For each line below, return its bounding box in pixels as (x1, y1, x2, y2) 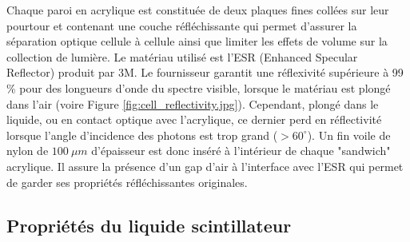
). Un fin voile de (307, 126, 391, 143)
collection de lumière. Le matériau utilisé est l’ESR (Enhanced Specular (6, 48, 358, 65)
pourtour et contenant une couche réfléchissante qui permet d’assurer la (6, 17, 357, 34)
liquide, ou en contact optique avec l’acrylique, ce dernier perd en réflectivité (6, 111, 382, 128)
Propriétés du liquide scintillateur (6, 212, 292, 237)
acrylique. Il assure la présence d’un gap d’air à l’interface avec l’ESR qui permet (6, 157, 404, 174)
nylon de (6, 142, 49, 159)
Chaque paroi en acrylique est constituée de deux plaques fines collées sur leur (6, 2, 389, 18)
